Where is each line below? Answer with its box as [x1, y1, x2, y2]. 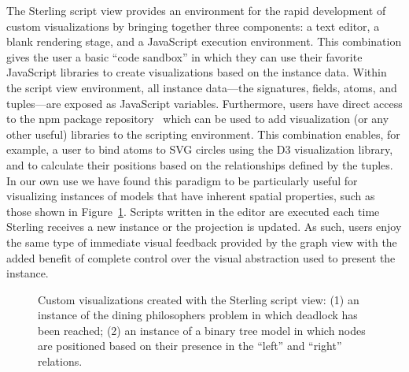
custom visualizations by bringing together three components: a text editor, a [6, 17, 380, 34]
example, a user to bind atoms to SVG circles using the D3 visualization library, [6, 141, 393, 158]
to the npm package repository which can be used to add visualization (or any [6, 110, 389, 127]
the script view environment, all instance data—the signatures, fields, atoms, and [6, 79, 397, 95]
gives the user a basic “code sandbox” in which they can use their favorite [6, 48, 363, 65]
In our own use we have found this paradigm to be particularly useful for [6, 172, 358, 188]
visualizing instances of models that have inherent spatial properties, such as [6, 188, 375, 204]
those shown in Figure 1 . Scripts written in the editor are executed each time [6, 203, 380, 219]
